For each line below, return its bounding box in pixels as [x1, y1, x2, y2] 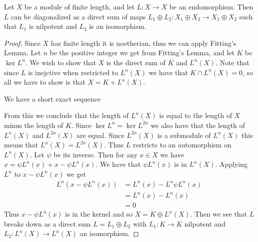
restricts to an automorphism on [133, 139, 232, 150]
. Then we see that [190, 209, 247, 219]
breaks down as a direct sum [4, 218, 91, 229]
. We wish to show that [25, 57, 96, 67]
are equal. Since [77, 129, 125, 140]
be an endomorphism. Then [169, 1, 254, 11]
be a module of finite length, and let [24, 1, 135, 11]
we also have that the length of [151, 120, 245, 130]
